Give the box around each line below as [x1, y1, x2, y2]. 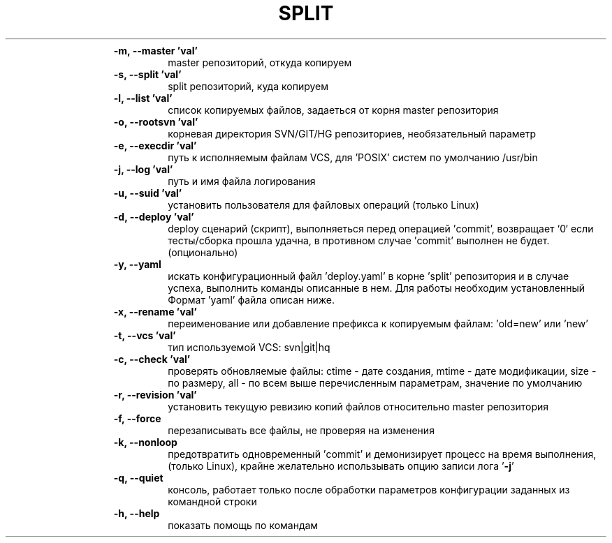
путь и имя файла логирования [168, 174, 316, 187]
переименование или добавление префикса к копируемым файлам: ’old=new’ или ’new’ [168, 317, 588, 329]
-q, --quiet [113, 471, 163, 484]
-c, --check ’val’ [113, 352, 191, 365]
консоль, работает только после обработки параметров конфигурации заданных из [168, 483, 570, 496]
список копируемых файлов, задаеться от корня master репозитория [168, 103, 499, 116]
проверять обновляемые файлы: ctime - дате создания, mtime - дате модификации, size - [168, 364, 597, 377]
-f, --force [113, 412, 161, 424]
